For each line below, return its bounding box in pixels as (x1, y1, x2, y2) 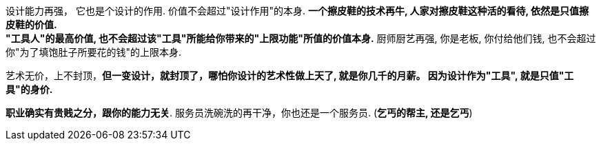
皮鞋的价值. (6, 19, 57, 30)
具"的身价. (6, 83, 53, 95)
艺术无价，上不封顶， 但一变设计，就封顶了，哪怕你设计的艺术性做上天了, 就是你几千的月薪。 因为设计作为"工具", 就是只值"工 (6, 70, 574, 81)
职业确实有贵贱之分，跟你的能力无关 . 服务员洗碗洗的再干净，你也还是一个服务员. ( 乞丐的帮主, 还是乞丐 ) (6, 107, 473, 118)
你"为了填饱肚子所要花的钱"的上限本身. (6, 46, 182, 58)
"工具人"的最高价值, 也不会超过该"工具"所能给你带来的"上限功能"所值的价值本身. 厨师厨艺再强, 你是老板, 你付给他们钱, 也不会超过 (6, 32, 596, 44)
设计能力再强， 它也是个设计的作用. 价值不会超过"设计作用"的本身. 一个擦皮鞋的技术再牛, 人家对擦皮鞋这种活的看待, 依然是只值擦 (6, 5, 589, 17)
